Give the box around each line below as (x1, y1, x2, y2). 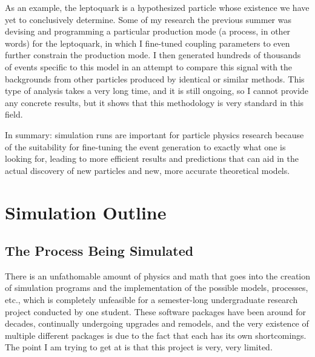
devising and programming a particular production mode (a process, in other (5, 25, 291, 38)
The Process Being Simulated (5, 241, 194, 260)
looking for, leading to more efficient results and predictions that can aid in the (5, 152, 299, 165)
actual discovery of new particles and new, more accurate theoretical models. (5, 164, 290, 176)
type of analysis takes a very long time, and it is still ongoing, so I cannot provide (5, 84, 309, 97)
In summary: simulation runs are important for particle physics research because (5, 128, 304, 141)
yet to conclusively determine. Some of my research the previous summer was (5, 13, 292, 25)
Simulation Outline (5, 199, 167, 224)
